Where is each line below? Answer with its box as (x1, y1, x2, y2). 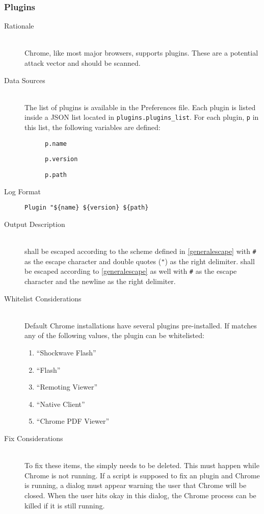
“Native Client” (36, 398, 85, 409)
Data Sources (4, 74, 45, 85)
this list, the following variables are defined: (24, 122, 161, 133)
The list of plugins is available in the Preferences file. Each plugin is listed (24, 101, 256, 112)
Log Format (4, 186, 41, 196)
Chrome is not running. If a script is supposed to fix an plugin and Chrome (24, 470, 260, 480)
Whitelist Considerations (4, 293, 82, 303)
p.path (45, 171, 67, 178)
